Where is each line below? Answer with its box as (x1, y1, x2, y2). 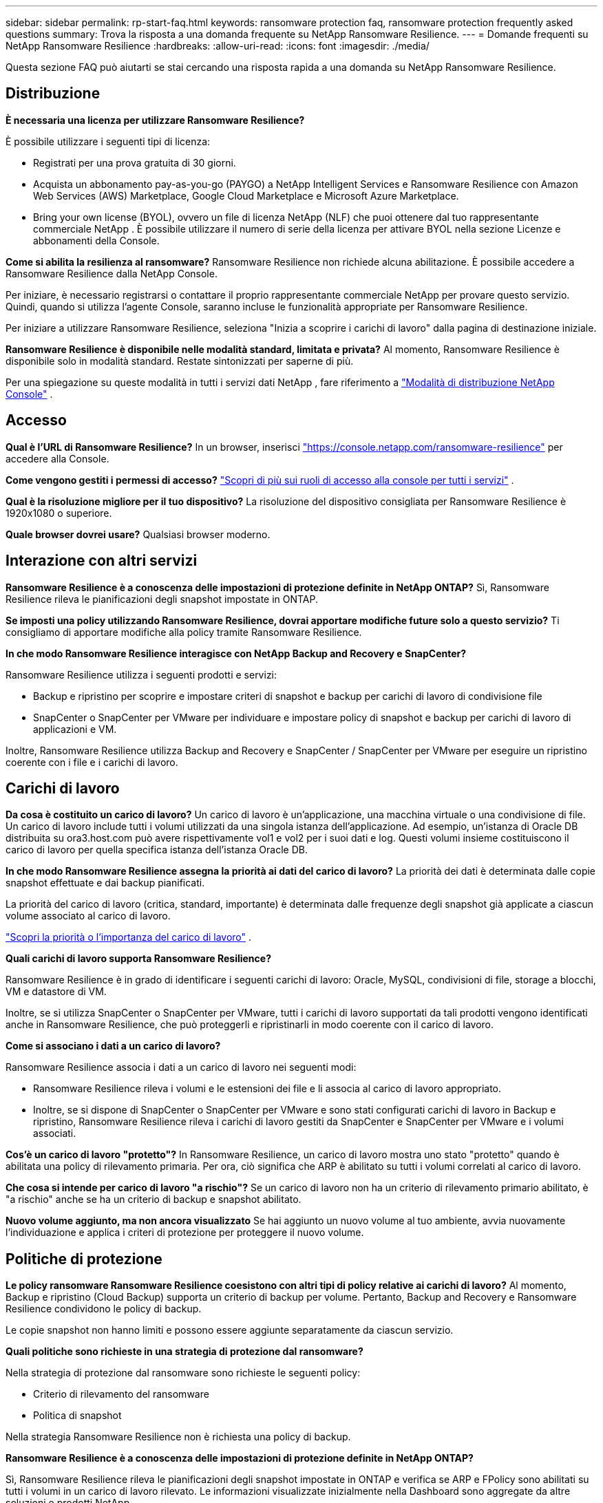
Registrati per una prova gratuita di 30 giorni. (33, 156, 236, 169)
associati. (33, 1127, 76, 1140)
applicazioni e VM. (33, 723, 117, 735)
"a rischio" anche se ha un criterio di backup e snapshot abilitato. (6, 1193, 301, 1206)
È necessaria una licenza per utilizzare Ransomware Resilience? (6, 114, 305, 126)
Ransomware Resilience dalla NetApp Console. (6, 267, 218, 279)
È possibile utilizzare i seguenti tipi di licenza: (6, 135, 211, 147)
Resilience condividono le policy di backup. (6, 1303, 202, 1315)
